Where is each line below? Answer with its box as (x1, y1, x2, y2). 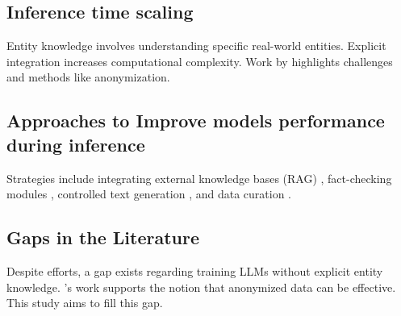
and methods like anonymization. (6, 69, 170, 85)
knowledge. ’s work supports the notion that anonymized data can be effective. (6, 278, 396, 295)
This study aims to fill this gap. (6, 294, 163, 311)
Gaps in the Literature (6, 225, 200, 250)
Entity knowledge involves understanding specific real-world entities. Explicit (6, 37, 386, 54)
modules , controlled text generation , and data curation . (6, 185, 291, 202)
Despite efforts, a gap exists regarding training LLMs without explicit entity (6, 262, 383, 279)
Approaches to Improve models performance (6, 108, 385, 133)
